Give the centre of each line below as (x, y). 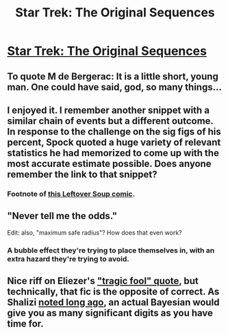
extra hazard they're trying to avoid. (68, 259)
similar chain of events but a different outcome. (110, 121)
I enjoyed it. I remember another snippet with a (109, 110)
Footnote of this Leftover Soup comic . (71, 194)
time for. (26, 324)
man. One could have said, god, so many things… (115, 87)
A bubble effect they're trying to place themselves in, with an (111, 250)
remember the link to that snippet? (82, 174)
